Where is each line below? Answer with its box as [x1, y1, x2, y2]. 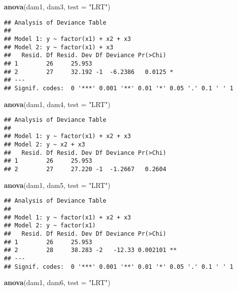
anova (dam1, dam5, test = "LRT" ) [4, 180, 111, 190]
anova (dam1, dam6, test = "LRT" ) [4, 277, 111, 288]
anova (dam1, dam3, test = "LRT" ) [4, 1, 111, 11]
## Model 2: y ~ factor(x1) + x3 [4, 43, 113, 51]
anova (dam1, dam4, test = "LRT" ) [4, 99, 111, 109]
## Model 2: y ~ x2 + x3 [4, 141, 85, 148]
